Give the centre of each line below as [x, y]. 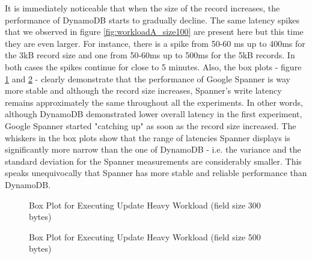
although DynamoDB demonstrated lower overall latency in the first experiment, [154, 114]
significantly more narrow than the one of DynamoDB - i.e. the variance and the [153, 149]
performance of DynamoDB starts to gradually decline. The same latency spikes [152, 20]
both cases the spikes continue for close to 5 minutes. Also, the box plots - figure [153, 66]
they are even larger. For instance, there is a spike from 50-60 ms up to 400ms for [155, 43]
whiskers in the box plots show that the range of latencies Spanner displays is [148, 137]
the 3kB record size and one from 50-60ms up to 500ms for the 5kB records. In [150, 55]
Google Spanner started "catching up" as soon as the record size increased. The [151, 125]
